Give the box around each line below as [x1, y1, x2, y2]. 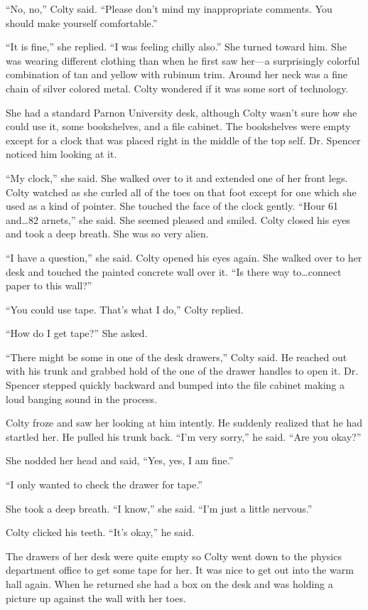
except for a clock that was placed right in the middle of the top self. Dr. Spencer [6, 132, 361, 147]
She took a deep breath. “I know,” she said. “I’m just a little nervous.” [6, 501, 313, 515]
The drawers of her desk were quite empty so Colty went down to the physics [6, 548, 342, 563]
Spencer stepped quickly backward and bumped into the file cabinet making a [6, 378, 345, 392]
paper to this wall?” [6, 278, 92, 293]
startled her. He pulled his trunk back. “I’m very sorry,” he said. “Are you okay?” [6, 429, 362, 444]
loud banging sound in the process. [6, 391, 158, 406]
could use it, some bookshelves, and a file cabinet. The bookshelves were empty [6, 119, 351, 134]
